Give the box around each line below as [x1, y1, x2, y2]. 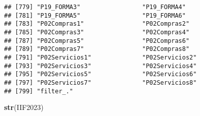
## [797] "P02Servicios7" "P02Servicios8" [4, 79, 197, 86]
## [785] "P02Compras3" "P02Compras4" [4, 28, 190, 36]
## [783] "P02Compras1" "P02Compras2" [4, 20, 190, 28]
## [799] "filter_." [4, 87, 74, 95]
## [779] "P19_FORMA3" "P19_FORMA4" [4, 4, 186, 11]
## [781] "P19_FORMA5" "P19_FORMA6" [4, 12, 186, 19]
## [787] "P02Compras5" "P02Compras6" [4, 37, 190, 44]
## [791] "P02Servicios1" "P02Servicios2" [4, 53, 197, 61]
